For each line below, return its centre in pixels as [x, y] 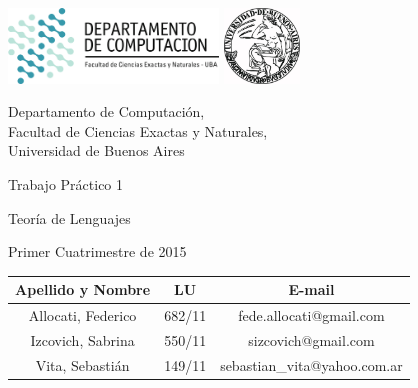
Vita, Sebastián [82, 364]
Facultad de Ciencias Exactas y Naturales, [138, 130]
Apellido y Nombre [83, 289]
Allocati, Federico [82, 315]
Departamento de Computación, [106, 111]
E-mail [311, 289]
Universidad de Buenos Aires [96, 150]
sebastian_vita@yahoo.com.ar [311, 364]
